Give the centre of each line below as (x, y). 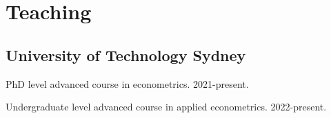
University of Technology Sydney (126, 55)
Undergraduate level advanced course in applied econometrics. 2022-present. (166, 107)
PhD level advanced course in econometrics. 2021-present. (127, 83)
